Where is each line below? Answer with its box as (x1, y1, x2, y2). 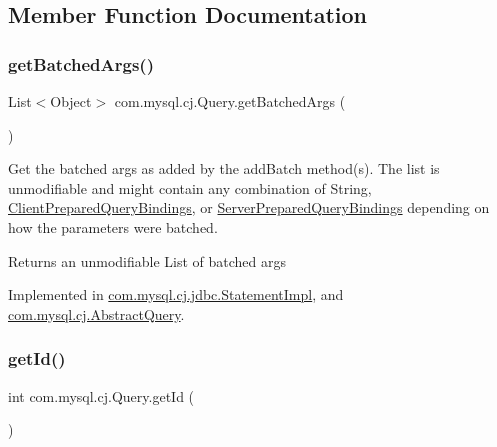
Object (50, 91, 92, 111)
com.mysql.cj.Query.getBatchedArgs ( (114, 91, 346, 111)
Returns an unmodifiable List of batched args (8, 250, 287, 271)
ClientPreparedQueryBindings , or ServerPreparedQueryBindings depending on (8, 197, 490, 218)
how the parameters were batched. (8, 216, 218, 237)
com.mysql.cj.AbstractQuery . (8, 303, 185, 324)
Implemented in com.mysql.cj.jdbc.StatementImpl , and (8, 284, 344, 305)
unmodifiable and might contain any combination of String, (8, 177, 372, 198)
